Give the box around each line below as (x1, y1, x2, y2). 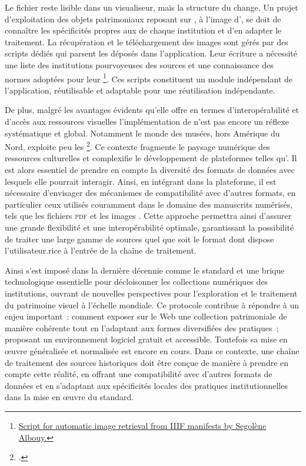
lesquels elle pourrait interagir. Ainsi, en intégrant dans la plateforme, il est (5, 175, 277, 187)
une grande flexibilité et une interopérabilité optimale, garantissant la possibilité (5, 221, 294, 233)
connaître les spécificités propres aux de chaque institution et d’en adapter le (5, 24, 282, 36)
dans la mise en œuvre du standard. (5, 391, 134, 403)
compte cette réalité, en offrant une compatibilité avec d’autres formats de (5, 368, 272, 380)
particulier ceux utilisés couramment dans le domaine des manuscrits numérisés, (5, 198, 293, 210)
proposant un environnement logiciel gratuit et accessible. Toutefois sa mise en (5, 333, 288, 345)
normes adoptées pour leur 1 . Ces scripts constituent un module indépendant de (5, 71, 293, 85)
